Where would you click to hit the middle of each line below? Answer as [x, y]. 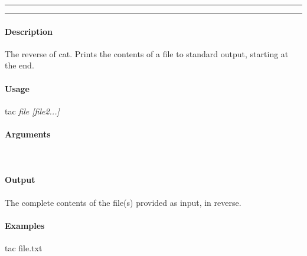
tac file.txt [24, 247]
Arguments [28, 134]
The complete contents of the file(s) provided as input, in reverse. [123, 202]
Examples [25, 225]
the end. [19, 65]
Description [29, 31]
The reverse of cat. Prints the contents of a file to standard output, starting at [147, 53]
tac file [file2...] [32, 111]
